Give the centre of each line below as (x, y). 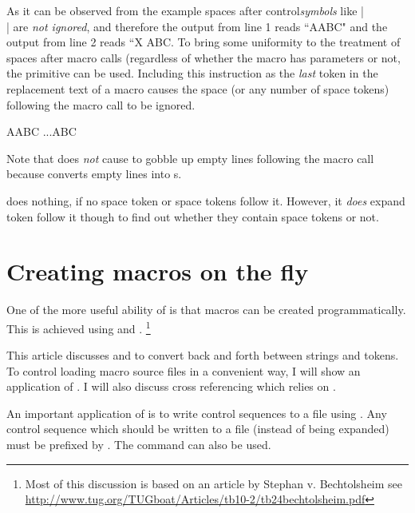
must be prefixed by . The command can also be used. (139, 445)
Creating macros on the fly (158, 271)
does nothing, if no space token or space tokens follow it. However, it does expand (206, 200)
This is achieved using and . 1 (79, 327)
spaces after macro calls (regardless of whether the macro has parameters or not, (204, 57)
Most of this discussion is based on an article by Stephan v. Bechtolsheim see (214, 483)
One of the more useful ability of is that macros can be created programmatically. (206, 310)
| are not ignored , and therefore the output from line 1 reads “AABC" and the (197, 26)
